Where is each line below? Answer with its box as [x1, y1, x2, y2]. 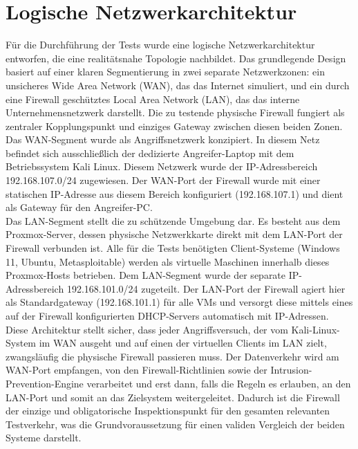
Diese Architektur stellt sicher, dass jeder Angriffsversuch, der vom [6, 322, 288, 336]
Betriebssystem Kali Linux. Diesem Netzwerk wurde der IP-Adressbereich [6, 159, 318, 174]
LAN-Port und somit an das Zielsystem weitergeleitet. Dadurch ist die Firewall [6, 390, 340, 404]
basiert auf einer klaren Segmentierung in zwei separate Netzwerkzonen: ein [6, 64, 325, 79]
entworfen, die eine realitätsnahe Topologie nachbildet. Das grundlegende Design [6, 51, 346, 65]
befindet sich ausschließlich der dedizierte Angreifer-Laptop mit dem [6, 145, 294, 160]
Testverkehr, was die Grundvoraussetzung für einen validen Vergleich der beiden [6, 416, 345, 431]
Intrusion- [270, 363, 312, 377]
